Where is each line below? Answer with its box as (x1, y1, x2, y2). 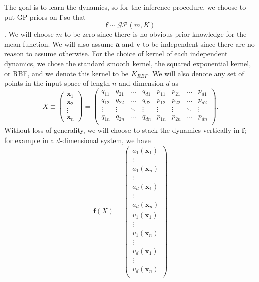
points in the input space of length (4, 78, 110, 88)
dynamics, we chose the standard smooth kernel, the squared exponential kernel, (4, 58, 251, 68)
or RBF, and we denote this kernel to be (4, 68, 129, 78)
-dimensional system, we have (60, 134, 151, 145)
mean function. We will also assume (4, 38, 114, 49)
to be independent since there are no (142, 38, 255, 49)
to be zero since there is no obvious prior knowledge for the (64, 29, 247, 39)
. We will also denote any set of (148, 68, 244, 78)
